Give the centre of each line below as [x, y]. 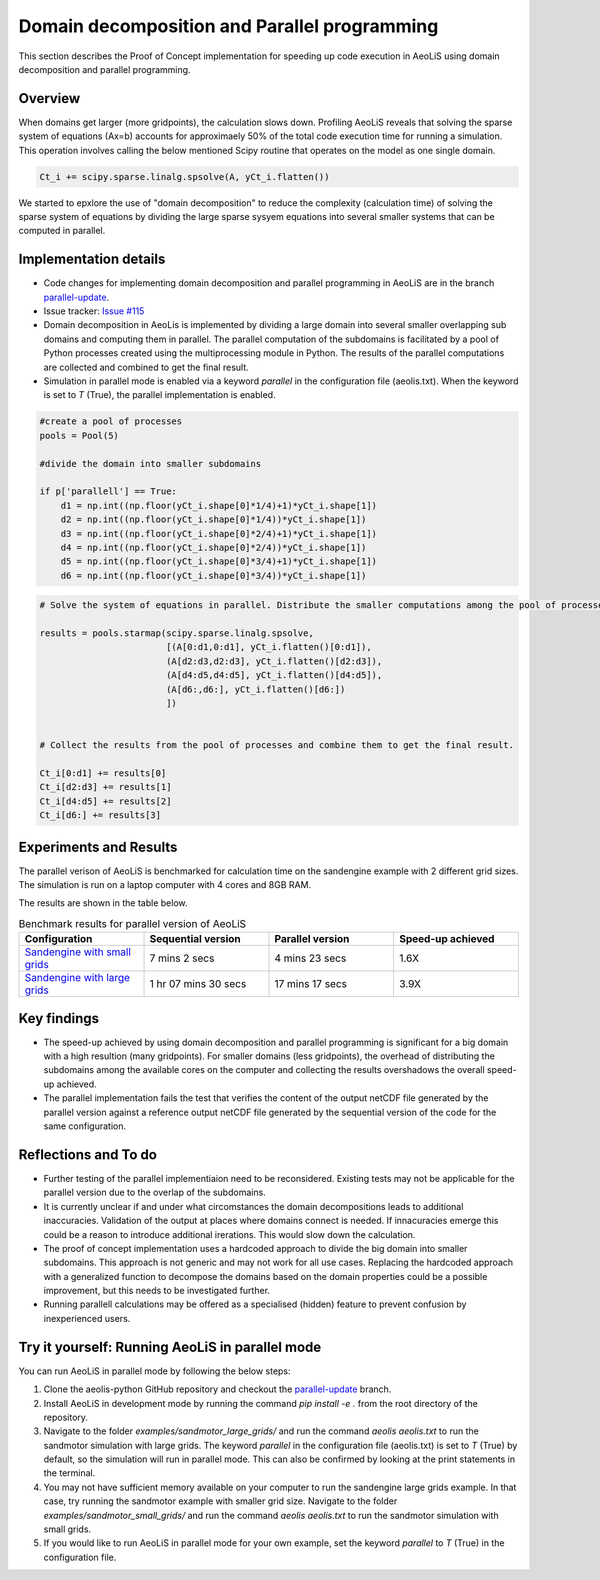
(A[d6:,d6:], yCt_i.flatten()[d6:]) [255, 689]
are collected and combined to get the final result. [146, 367]
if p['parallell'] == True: [108, 491]
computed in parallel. [62, 231]
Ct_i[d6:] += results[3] [100, 815]
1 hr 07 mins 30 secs [198, 984]
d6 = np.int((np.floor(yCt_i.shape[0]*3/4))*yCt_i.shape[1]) [213, 575]
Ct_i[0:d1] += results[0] [103, 773]
